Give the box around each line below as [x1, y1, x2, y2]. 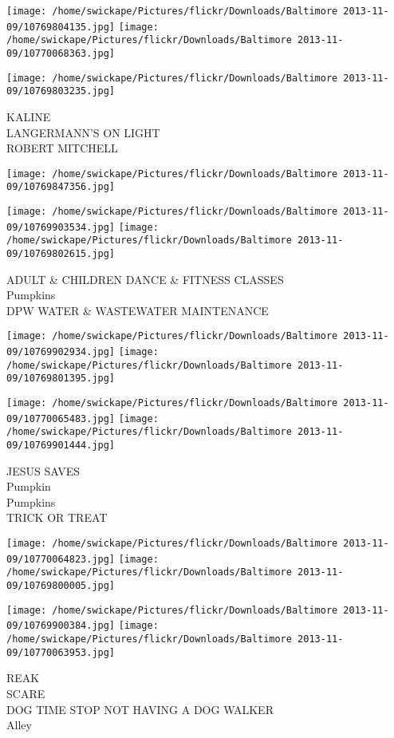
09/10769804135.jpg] [6, 21, 116, 33]
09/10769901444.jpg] [6, 440, 116, 452]
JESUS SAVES [6, 462, 81, 479]
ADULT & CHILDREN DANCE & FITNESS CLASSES [6, 270, 284, 287]
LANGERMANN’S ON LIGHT [6, 124, 160, 140]
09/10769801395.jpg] [6, 373, 116, 385]
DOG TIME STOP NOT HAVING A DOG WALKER [6, 701, 274, 717]
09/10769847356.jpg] [6, 181, 116, 193]
